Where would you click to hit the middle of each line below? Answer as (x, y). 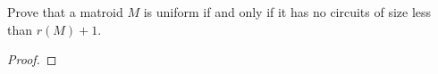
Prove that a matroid (65, 12)
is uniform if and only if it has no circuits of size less (287, 12)
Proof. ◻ (32, 59)
